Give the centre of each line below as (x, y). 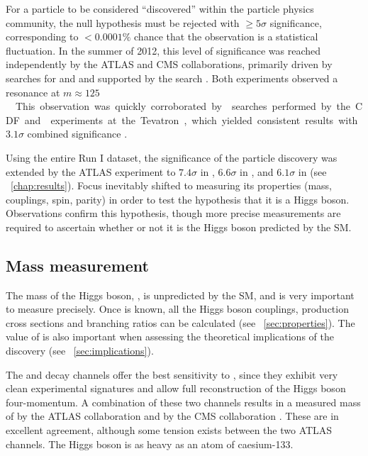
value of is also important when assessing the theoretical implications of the (170, 337)
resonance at (33, 92)
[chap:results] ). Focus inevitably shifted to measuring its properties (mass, (171, 185)
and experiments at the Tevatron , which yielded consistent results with (191, 119)
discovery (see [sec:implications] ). (80, 351)
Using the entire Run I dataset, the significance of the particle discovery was (172, 157)
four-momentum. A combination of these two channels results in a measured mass (183, 402)
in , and (257, 171)
